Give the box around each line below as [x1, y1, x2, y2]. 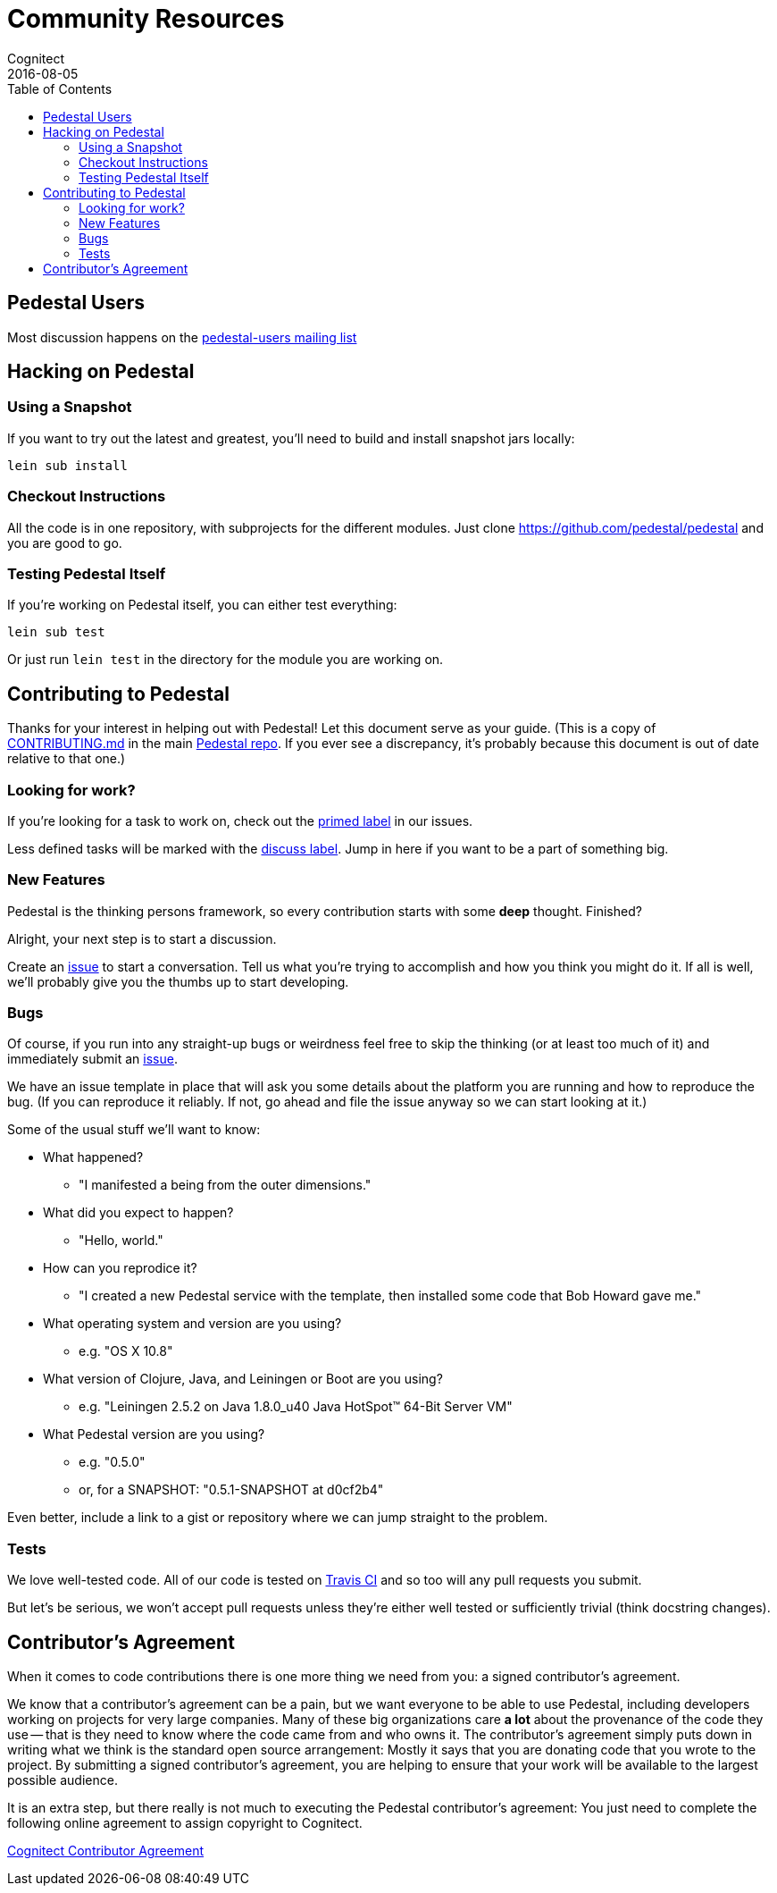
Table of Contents [7, 80, 113, 97]
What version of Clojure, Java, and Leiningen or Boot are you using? [43, 1371, 443, 1387]
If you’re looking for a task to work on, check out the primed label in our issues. [7, 812, 473, 829]
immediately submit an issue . [7, 1051, 178, 1067]
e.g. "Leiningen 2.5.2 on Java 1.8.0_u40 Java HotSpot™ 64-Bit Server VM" [79, 1399, 513, 1415]
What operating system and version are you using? [43, 1316, 342, 1332]
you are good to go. [7, 534, 122, 551]
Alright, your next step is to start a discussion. [7, 930, 277, 946]
